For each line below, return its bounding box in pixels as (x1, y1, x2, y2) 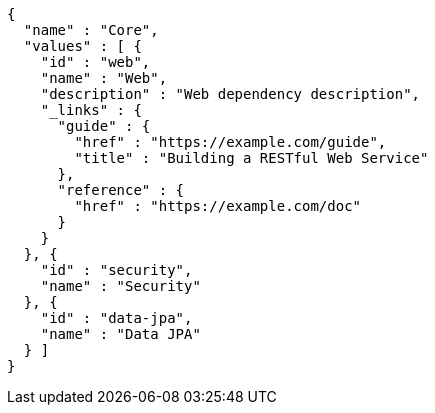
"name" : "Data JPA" (40, 326, 201, 342)
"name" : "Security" (40, 278, 201, 294)
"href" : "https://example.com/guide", (74, 134, 387, 150)
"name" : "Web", (40, 70, 168, 86)
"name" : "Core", (23, 22, 159, 38)
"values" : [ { (23, 38, 142, 54)
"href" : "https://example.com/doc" (74, 198, 362, 214)
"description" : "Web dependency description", (40, 86, 421, 102)
